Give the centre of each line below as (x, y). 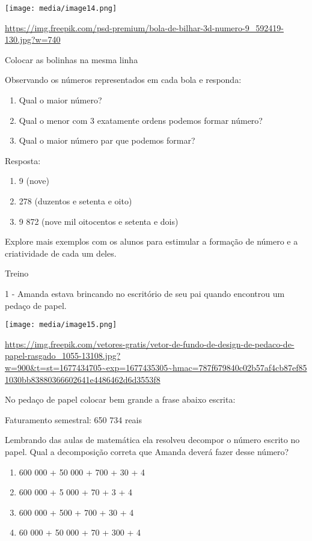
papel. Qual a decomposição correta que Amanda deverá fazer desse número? (147, 451)
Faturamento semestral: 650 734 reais (74, 419)
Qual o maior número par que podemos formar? (107, 140)
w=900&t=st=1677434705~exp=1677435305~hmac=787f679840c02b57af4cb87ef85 (156, 367)
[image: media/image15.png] (61, 325)
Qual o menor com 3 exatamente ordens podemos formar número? (141, 120)
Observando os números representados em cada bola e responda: (123, 80)
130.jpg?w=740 (33, 39)
